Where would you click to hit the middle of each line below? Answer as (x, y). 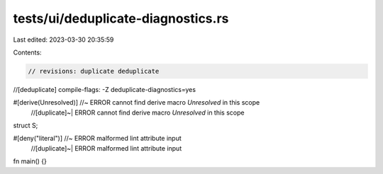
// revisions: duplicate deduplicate (94, 71)
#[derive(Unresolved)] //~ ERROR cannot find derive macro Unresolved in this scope (137, 103)
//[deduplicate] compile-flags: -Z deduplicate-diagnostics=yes (105, 89)
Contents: (27, 52)
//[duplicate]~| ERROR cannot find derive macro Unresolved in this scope (138, 112)
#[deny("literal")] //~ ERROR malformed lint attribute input (98, 139)
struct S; (26, 126)
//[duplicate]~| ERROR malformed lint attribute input (106, 148)
